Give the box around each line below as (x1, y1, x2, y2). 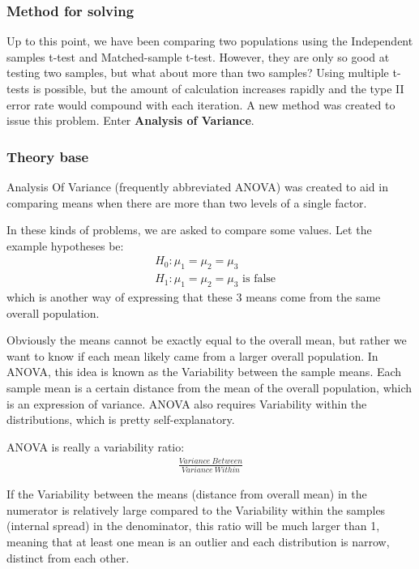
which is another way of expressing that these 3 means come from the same (6, 289, 381, 306)
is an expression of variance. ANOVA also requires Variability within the (6, 395, 367, 412)
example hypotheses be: (6, 237, 124, 254)
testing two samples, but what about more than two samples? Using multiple (6, 64, 389, 81)
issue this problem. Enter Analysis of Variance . (6, 112, 254, 129)
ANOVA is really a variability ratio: (6, 438, 185, 455)
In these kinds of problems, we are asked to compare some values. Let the (6, 221, 372, 238)
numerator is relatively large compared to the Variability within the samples (6, 501, 386, 518)
